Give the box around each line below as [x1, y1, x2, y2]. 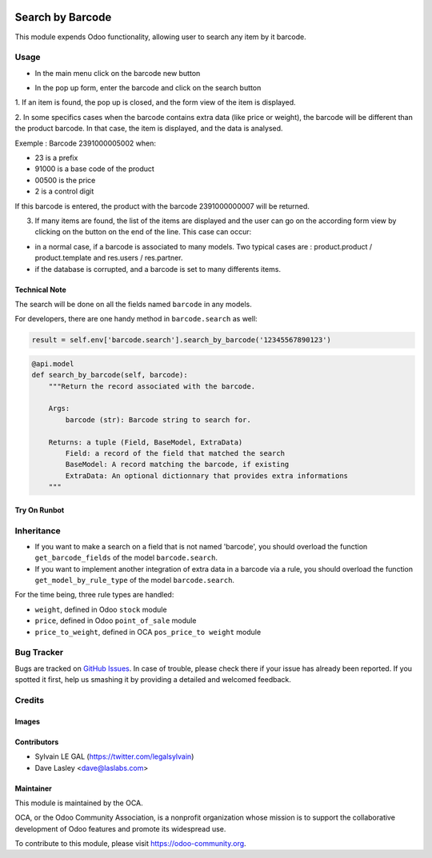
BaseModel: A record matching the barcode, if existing [65, 460, 290, 469]
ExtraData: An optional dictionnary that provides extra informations [65, 471, 348, 480]
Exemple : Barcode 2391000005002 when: [14, 138, 156, 148]
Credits [14, 694, 44, 705]
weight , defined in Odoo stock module [34, 605, 167, 614]
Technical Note [14, 285, 67, 294]
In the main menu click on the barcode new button [34, 68, 201, 78]
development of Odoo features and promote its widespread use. [14, 824, 226, 833]
